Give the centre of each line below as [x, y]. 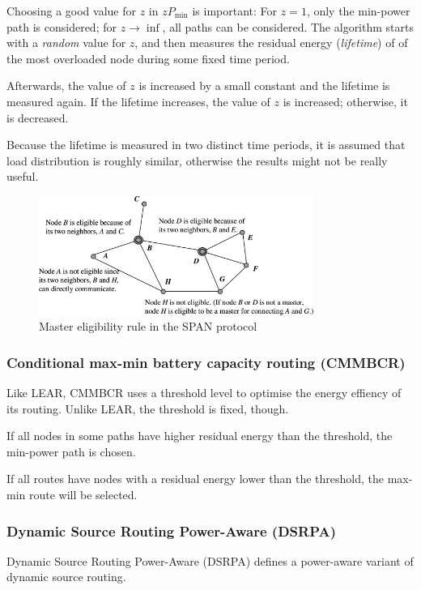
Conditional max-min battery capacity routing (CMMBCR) [206, 362]
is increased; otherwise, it [345, 101]
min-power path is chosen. [71, 451]
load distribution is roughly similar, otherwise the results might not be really [197, 160]
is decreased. [38, 117]
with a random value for [66, 43]
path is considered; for [62, 26]
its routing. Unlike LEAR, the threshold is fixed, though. [148, 408]
